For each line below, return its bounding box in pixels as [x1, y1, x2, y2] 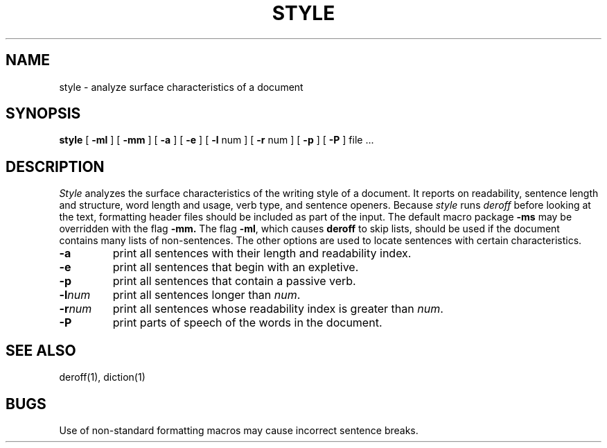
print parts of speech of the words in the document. [112, 316, 382, 330]
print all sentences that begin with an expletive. [112, 260, 359, 275]
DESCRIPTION [6, 157, 105, 175]
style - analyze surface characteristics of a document [59, 80, 303, 93]
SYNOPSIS [6, 105, 81, 123]
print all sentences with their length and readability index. [112, 246, 412, 261]
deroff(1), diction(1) [59, 371, 146, 384]
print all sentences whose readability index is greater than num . [112, 302, 443, 316]
